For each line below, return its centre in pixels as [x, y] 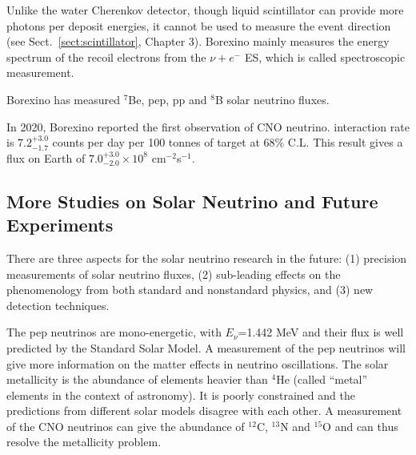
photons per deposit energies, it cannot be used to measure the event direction [199, 25]
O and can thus [360, 426]
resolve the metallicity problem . [84, 442]
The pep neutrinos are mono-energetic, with [114, 332]
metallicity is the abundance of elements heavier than [137, 379]
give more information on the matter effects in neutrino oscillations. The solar [198, 363]
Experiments [60, 225]
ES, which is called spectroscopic [325, 56]
